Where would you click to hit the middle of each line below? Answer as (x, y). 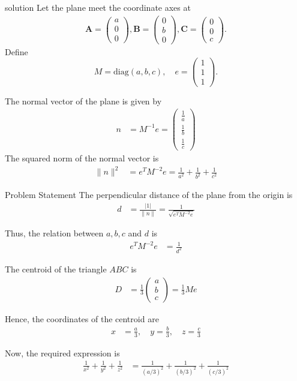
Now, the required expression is (62, 352)
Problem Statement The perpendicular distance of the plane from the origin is (149, 195)
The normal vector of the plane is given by (83, 100)
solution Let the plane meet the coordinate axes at (98, 7)
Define (16, 51)
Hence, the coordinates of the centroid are (82, 318)
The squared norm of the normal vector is (82, 158)
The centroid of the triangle (56, 268)
